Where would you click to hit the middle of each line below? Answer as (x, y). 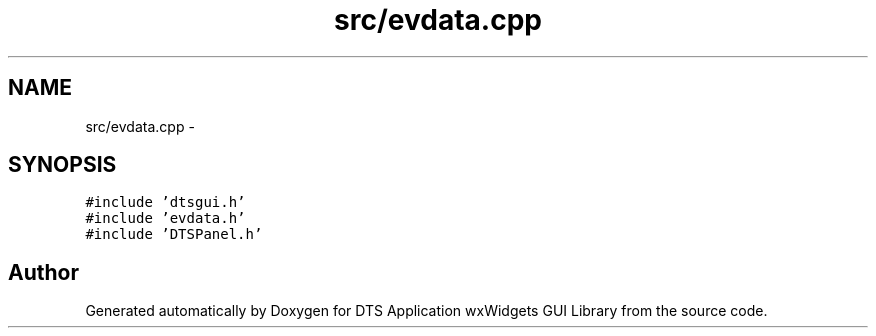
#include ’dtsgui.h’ (165, 202)
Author (43, 272)
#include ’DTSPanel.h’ (174, 234)
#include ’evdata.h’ (165, 218)
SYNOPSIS (62, 165)
